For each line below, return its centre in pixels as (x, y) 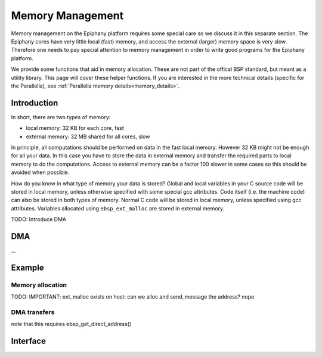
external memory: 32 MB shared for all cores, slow (88, 136)
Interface (28, 341)
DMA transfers (33, 312)
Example (27, 267)
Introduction (35, 103)
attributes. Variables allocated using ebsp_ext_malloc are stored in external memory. (118, 208)
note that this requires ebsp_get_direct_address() (71, 324)
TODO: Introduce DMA (39, 219)
